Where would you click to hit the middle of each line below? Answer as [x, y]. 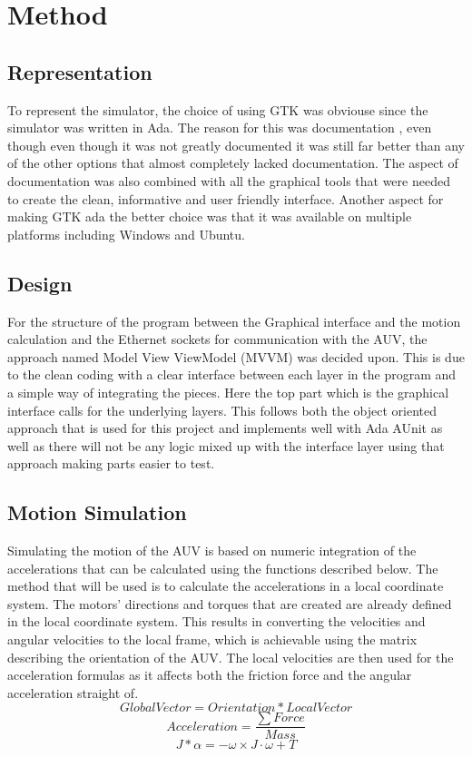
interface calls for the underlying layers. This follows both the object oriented [222, 410]
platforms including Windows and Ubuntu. [126, 234]
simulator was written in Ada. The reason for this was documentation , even [220, 128]
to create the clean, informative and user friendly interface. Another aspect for [226, 198]
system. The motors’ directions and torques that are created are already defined [230, 603]
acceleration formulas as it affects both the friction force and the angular [210, 675]
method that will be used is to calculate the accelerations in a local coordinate [226, 586]
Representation [80, 71]
